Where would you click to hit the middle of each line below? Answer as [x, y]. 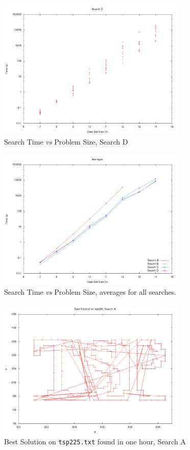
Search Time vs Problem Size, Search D [66, 141]
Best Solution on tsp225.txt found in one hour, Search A [95, 442]
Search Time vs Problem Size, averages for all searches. [90, 291]
